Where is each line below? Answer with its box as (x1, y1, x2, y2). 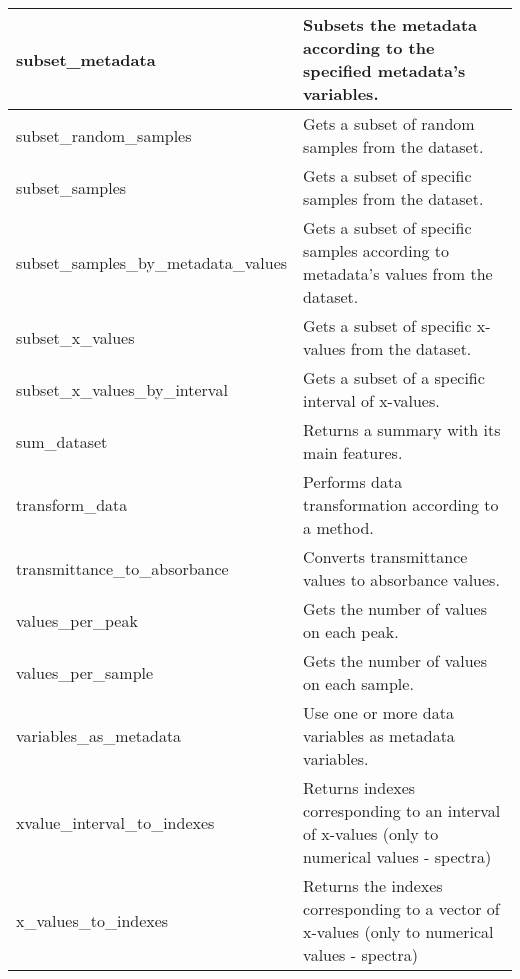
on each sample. (303, 672, 414, 695)
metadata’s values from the (303, 262, 493, 285)
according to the (303, 36, 435, 59)
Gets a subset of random (303, 112, 475, 135)
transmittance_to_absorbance (16, 556, 229, 580)
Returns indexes (303, 776, 416, 799)
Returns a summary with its (303, 418, 501, 441)
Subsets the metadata (303, 13, 478, 36)
